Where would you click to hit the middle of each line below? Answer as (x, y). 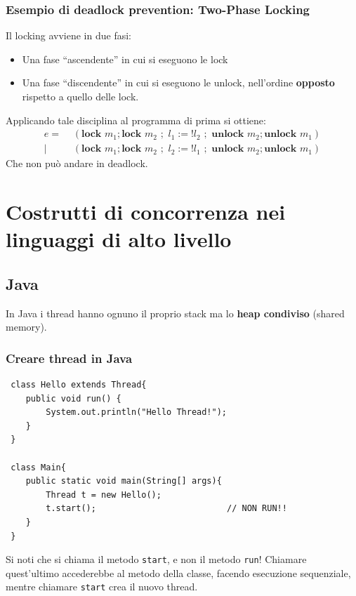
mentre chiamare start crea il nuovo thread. (102, 587)
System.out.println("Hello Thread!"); (136, 412)
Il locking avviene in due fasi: (68, 35)
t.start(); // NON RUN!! (166, 509)
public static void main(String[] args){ (124, 481)
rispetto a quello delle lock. (80, 96)
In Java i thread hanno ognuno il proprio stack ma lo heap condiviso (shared (175, 313)
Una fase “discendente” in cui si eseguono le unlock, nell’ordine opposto (178, 82)
